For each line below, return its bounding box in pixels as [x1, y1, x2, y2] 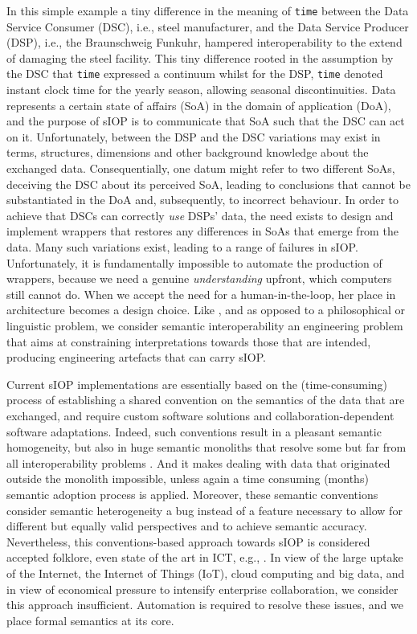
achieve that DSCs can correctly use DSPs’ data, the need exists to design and [6, 207, 394, 223]
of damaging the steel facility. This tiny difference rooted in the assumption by [6, 49, 394, 66]
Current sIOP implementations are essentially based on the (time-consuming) [6, 375, 388, 392]
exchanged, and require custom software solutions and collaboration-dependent [6, 407, 395, 423]
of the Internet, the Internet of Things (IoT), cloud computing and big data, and [6, 564, 405, 581]
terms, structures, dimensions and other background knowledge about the [6, 144, 369, 161]
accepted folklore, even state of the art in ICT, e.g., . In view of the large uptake [6, 549, 403, 566]
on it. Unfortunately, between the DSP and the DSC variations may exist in [6, 128, 381, 145]
